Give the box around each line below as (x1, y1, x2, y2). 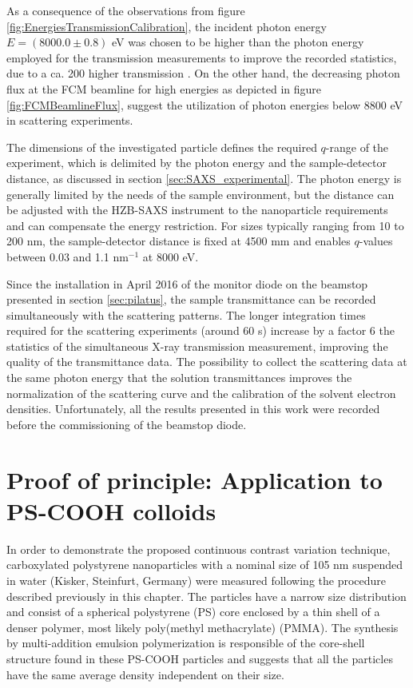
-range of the (325, 138, 389, 155)
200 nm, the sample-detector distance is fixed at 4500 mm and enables (6, 233, 351, 249)
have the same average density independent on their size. (6, 666, 284, 682)
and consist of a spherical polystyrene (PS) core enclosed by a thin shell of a (6, 603, 380, 620)
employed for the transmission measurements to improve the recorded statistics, (6, 49, 397, 66)
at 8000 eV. (142, 248, 199, 264)
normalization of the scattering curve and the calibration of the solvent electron (6, 384, 396, 401)
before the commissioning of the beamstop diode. (6, 416, 247, 432)
